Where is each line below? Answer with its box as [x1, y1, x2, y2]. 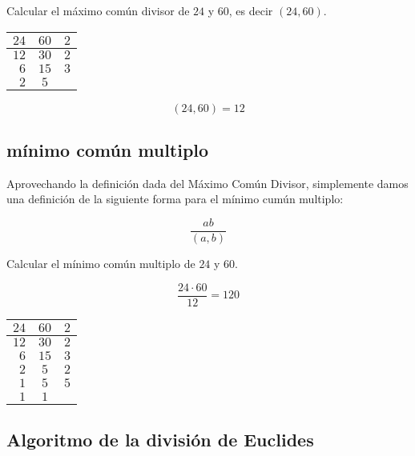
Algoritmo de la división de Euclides [6, 427, 314, 452]
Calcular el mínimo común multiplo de [6, 255, 195, 272]
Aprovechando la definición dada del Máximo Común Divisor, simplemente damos [6, 174, 409, 191]
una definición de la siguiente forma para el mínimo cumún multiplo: [6, 190, 344, 207]
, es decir [228, 2, 273, 18]
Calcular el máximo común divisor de [6, 2, 190, 18]
